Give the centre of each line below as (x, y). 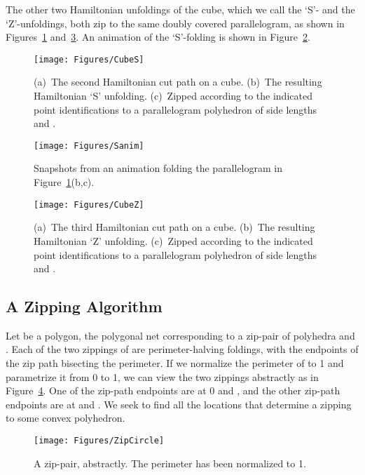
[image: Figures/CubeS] (89, 59)
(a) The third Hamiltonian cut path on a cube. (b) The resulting (174, 227)
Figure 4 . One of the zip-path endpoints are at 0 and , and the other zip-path (173, 390)
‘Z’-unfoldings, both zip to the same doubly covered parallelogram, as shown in (175, 23)
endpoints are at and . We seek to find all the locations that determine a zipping (179, 404)
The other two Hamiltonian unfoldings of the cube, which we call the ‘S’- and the (180, 9)
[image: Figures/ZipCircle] (99, 441)
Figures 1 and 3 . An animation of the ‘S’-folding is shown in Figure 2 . (158, 37)
